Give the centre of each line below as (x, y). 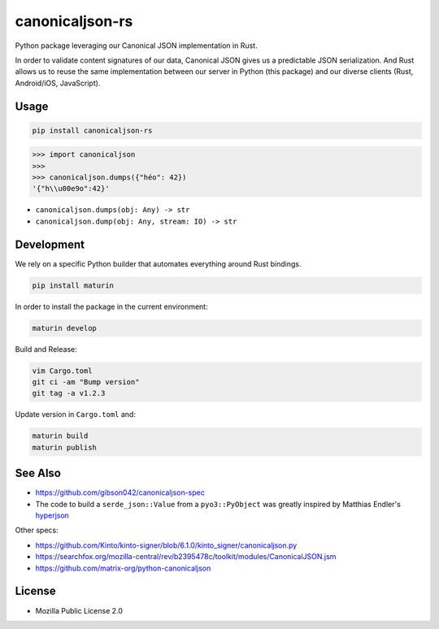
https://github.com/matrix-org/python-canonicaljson (123, 568)
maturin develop (65, 328)
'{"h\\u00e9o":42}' (71, 189)
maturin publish (65, 447)
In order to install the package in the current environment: (111, 306)
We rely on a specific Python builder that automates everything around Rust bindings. (158, 263)
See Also (38, 473)
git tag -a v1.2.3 (69, 393)
